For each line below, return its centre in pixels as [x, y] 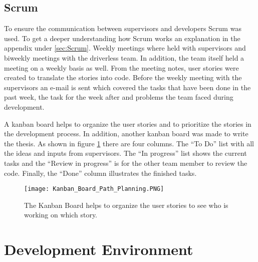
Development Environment [99, 249]
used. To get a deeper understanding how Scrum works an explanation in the [122, 38]
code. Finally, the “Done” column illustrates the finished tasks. [100, 173]
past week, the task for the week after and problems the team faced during [119, 97]
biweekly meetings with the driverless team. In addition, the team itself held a [124, 57]
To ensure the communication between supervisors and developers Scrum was [123, 28]
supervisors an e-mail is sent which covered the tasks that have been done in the [127, 87]
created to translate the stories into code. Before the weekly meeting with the [123, 77]
